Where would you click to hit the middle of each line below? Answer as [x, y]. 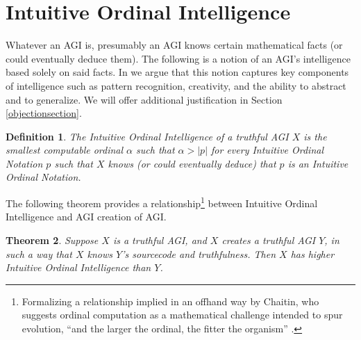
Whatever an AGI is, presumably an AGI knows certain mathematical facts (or [174, 45]
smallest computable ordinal [65, 150]
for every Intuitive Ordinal [268, 150]
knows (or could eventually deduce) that [192, 163]
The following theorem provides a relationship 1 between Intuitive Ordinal [162, 202]
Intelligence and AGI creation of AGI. [86, 217]
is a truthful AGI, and [160, 240]
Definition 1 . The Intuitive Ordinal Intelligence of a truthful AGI [147, 136]
